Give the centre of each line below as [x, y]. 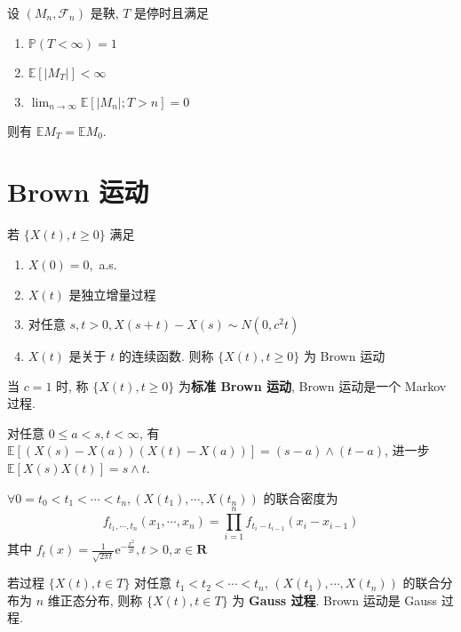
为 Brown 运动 [344, 356]
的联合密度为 [301, 497]
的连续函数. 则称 [166, 356]
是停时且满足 [172, 12]
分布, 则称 [114, 600]
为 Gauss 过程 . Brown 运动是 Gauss [335, 600]
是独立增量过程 [112, 294]
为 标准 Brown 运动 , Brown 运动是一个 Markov [313, 385]
